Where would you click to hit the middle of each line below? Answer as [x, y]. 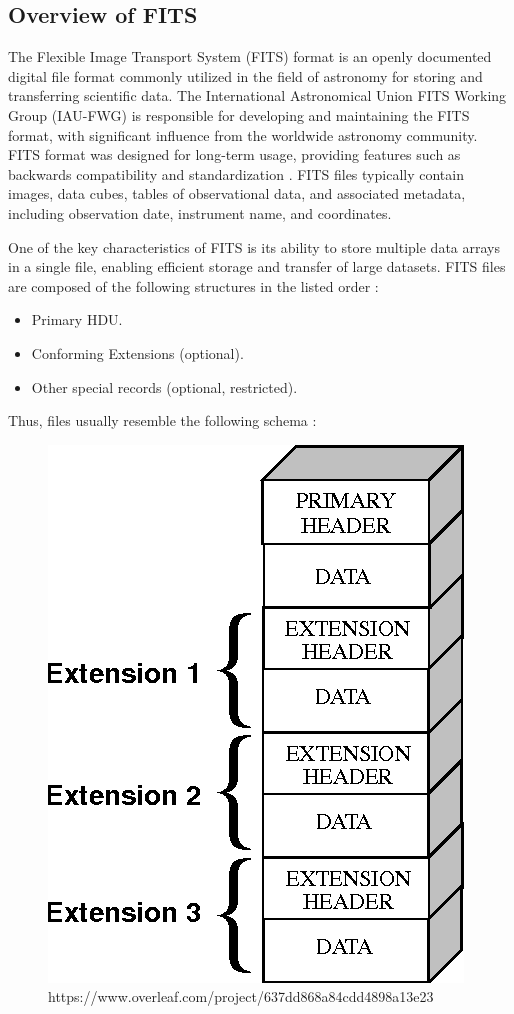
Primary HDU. [77, 319]
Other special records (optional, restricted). [164, 386]
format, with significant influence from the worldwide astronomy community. [243, 134]
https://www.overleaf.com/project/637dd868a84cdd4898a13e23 [241, 996]
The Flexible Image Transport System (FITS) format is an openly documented [250, 56]
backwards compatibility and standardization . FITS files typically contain [236, 173]
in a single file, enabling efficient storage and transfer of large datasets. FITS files [257, 266]
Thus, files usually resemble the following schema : [162, 420]
